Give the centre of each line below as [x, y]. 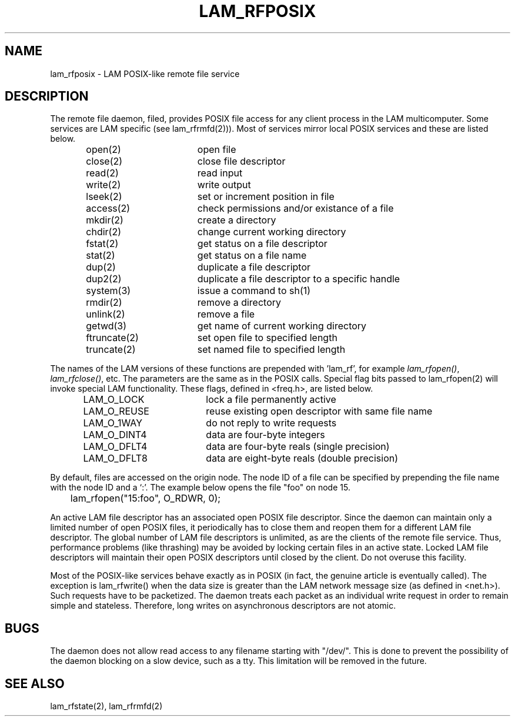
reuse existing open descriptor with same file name [319, 411]
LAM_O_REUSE [116, 411]
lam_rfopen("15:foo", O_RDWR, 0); [146, 498]
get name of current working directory [282, 326]
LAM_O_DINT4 [115, 435]
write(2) [103, 185]
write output [224, 185]
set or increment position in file [266, 197]
